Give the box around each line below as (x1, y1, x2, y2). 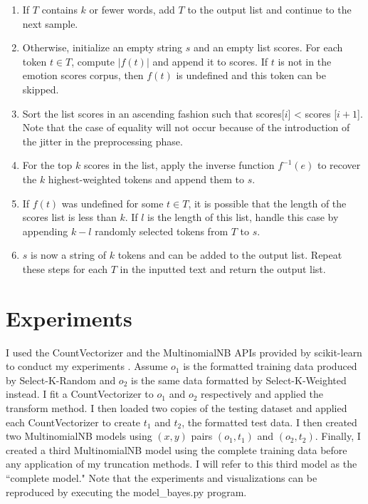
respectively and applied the (201, 386, 324, 401)
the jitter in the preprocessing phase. (22, 133, 183, 148)
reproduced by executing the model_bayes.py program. (6, 484, 247, 499)
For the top (22, 158, 73, 173)
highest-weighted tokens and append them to (48, 171, 244, 186)
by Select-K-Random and (6, 372, 116, 387)
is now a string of (31, 247, 107, 262)
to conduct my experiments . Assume (6, 359, 168, 374)
